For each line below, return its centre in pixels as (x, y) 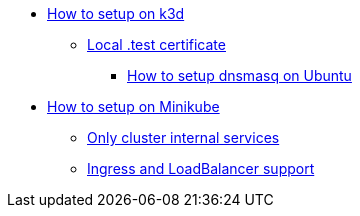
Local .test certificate (156, 44)
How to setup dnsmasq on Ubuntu (239, 75)
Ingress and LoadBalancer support (201, 168)
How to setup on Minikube (133, 106)
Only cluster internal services (183, 137)
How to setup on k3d (116, 13)
